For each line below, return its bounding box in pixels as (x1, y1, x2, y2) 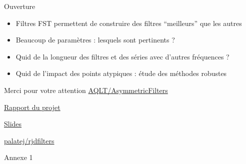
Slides (4, 118, 22, 129)
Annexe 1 (4, 152, 33, 162)
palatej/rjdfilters (4, 135, 54, 145)
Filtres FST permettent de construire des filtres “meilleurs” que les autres (15, 17, 242, 28)
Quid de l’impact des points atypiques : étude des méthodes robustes (15, 68, 227, 78)
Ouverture (4, 1, 35, 11)
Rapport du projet (4, 101, 60, 112)
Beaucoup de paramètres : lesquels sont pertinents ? (15, 34, 175, 45)
